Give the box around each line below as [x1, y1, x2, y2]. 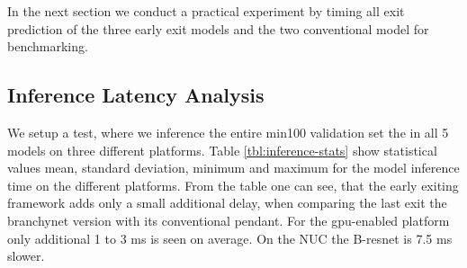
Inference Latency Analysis [7, 81, 265, 109]
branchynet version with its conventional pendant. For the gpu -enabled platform [7, 210, 450, 229]
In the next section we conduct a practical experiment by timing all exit [7, 2, 405, 20]
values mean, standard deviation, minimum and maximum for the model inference [7, 158, 460, 177]
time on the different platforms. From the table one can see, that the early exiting [7, 175, 459, 194]
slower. [7, 246, 45, 265]
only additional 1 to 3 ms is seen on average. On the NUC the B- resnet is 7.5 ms [7, 228, 453, 247]
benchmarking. [7, 37, 88, 56]
